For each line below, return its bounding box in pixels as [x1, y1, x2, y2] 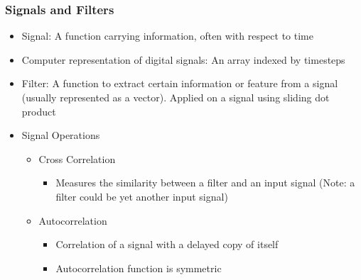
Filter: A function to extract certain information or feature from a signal [21, 76, 338, 91]
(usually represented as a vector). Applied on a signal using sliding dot [21, 90, 330, 104]
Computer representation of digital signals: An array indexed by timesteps [21, 52, 345, 67]
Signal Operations [21, 128, 100, 142]
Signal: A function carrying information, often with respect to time [21, 28, 313, 43]
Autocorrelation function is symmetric [55, 260, 222, 275]
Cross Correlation [38, 151, 116, 166]
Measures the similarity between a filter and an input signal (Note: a [55, 175, 355, 190]
